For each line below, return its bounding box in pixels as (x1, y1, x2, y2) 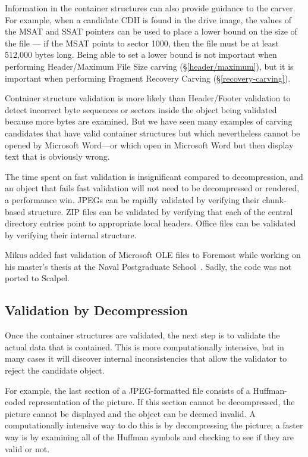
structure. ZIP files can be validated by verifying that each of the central (27, 205, 293, 217)
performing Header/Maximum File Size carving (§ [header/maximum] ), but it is (5, 60, 294, 72)
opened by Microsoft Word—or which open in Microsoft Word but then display (5, 138, 294, 151)
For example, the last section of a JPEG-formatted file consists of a (5, 384, 250, 396)
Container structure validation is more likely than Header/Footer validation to (5, 92, 291, 104)
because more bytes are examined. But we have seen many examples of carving (5, 115, 293, 128)
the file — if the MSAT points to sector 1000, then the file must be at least (5, 36, 279, 49)
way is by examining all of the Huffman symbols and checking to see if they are (5, 431, 294, 443)
